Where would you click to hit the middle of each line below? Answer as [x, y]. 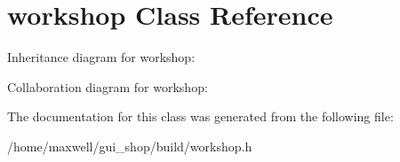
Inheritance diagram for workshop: [101, 57]
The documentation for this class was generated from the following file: [200, 116]
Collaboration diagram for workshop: [108, 86]
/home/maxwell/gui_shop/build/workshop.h [130, 146]
